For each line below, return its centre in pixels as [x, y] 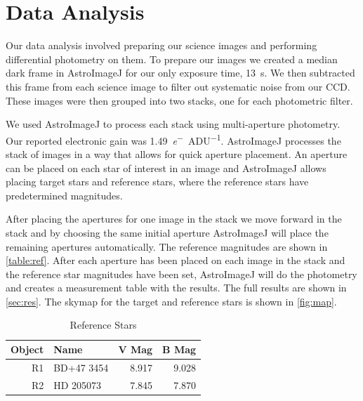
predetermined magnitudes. [64, 195]
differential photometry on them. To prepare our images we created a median [172, 59]
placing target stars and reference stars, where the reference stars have [157, 182]
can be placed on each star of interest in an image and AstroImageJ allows [166, 167]
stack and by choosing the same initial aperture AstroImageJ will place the [167, 232]
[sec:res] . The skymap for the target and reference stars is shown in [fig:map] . [171, 301]
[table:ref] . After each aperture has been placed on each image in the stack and [176, 260]
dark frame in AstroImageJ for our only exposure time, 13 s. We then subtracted [180, 73]
